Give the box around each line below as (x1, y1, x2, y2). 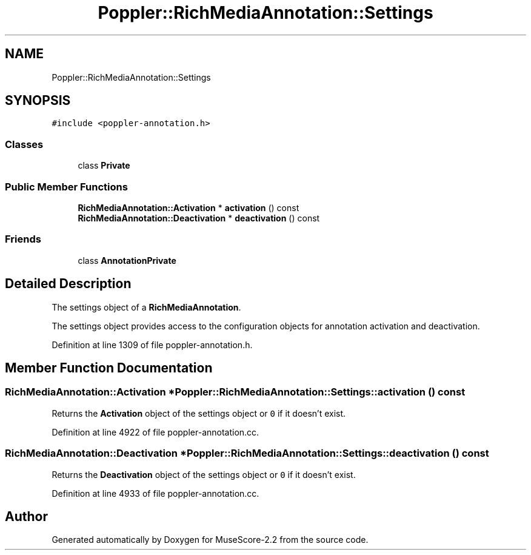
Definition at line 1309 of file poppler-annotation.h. (52, 339, 253, 350)
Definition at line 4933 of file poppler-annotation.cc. (52, 488, 259, 499)
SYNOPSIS (5, 93, 71, 109)
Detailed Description (5, 276, 132, 292)
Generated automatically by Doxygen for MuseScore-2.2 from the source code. (52, 534, 369, 545)
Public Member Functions (5, 180, 128, 193)
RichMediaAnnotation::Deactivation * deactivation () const (78, 212, 320, 223)
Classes (5, 138, 44, 150)
